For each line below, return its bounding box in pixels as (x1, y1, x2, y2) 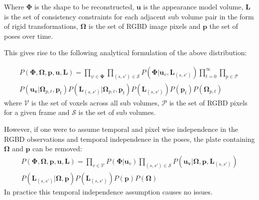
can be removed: (32, 143, 82, 154)
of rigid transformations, (4, 21, 78, 31)
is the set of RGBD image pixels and (88, 21, 201, 31)
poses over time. (4, 30, 53, 41)
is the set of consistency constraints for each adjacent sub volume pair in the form (4, 11, 254, 21)
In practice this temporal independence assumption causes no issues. (4, 186, 213, 197)
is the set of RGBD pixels (169, 97, 248, 107)
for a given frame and (4, 107, 70, 117)
